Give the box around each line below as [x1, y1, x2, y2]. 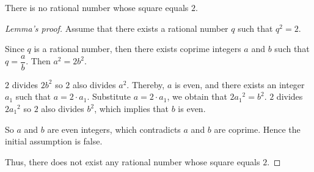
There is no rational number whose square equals [5, 1, 189, 13]
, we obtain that [167, 90, 227, 103]
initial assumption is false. [5, 135, 103, 148]
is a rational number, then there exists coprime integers [34, 42, 241, 55]
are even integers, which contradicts [47, 122, 181, 135]
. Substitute [87, 90, 131, 103]
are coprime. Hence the [214, 122, 301, 135]
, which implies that [94, 102, 169, 115]
